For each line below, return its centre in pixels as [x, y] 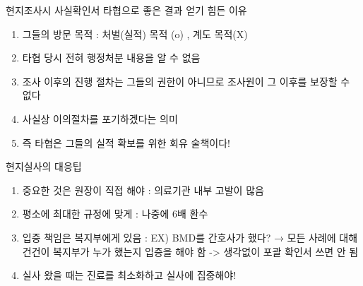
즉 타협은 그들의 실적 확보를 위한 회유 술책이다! [126, 142]
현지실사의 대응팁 [44, 166]
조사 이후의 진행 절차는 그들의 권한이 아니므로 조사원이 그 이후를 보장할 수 [186, 81]
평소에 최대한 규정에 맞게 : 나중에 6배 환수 [115, 214]
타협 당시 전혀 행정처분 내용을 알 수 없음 [111, 58]
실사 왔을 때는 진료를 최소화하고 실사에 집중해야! [129, 275]
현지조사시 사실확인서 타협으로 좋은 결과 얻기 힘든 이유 [126, 10]
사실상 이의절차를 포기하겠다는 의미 [100, 118]
